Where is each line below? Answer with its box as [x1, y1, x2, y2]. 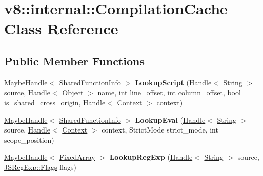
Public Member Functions [4, 53, 145, 69]
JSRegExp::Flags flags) [4, 161, 76, 172]
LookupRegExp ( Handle [109, 151, 193, 162]
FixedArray [59, 151, 95, 162]
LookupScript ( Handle [135, 77, 212, 87]
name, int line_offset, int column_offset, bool [97, 87, 241, 98]
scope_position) [4, 134, 54, 145]
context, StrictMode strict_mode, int [102, 124, 218, 135]
